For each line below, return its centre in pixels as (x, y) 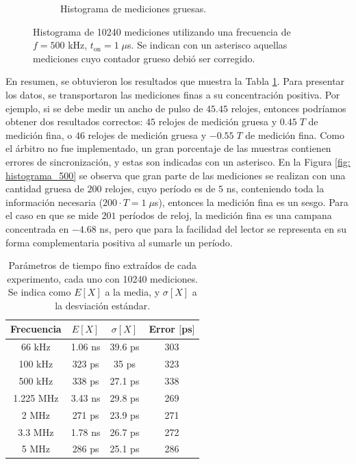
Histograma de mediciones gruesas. (133, 8)
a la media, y (132, 292)
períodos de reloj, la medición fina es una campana (226, 215)
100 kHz (36, 364)
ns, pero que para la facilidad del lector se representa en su (223, 228)
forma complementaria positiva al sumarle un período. (119, 242)
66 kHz (36, 347)
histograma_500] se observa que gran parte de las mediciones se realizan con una (176, 175)
